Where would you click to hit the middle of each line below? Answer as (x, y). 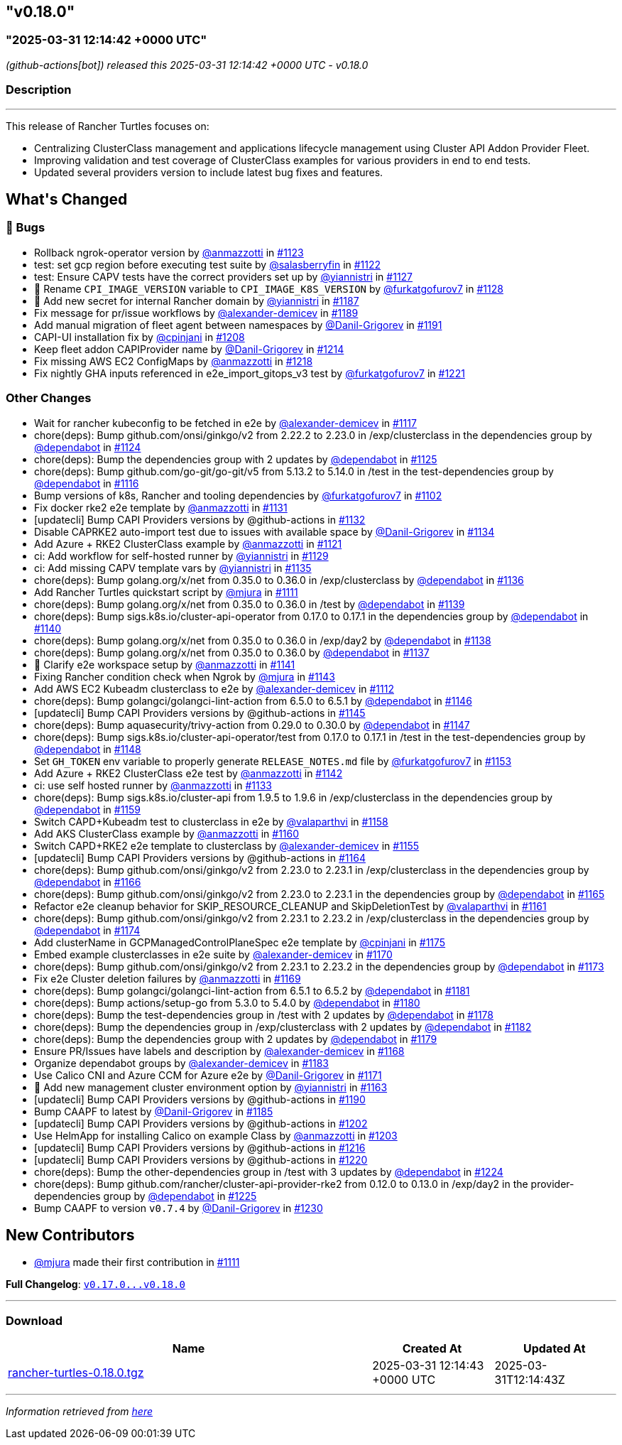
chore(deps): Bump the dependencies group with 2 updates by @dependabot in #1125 (236, 459)
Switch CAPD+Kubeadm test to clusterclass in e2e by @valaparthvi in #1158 (211, 821)
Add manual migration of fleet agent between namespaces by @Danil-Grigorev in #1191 (238, 325)
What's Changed (67, 199)
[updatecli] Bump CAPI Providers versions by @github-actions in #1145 (200, 713)
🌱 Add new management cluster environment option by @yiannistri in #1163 (211, 1087)
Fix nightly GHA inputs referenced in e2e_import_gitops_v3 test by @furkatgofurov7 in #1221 (250, 373)
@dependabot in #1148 (88, 749)
